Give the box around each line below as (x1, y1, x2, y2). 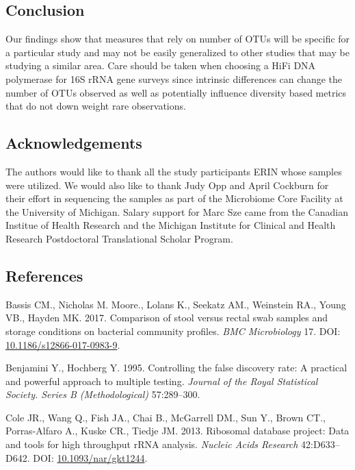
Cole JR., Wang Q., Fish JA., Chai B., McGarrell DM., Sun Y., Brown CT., (5, 410, 326, 424)
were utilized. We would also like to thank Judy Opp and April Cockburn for (5, 177, 329, 192)
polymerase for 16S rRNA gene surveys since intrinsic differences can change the (5, 71, 342, 86)
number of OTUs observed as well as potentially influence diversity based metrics (5, 85, 347, 99)
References (5, 264, 83, 286)
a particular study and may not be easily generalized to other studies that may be (5, 45, 350, 59)
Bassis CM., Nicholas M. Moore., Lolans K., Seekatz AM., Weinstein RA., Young (5, 297, 346, 311)
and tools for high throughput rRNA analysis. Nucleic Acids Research (5, 437, 298, 452)
